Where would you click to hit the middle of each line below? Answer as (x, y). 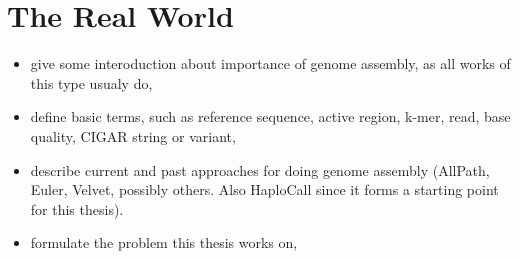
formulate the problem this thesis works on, (164, 242)
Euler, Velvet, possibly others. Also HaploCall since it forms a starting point (264, 189)
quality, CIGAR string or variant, (133, 135)
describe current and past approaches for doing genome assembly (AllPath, (260, 169)
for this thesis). (77, 208)
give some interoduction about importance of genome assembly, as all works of (270, 63)
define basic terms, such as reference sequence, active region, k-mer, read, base (270, 116)
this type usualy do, (91, 82)
